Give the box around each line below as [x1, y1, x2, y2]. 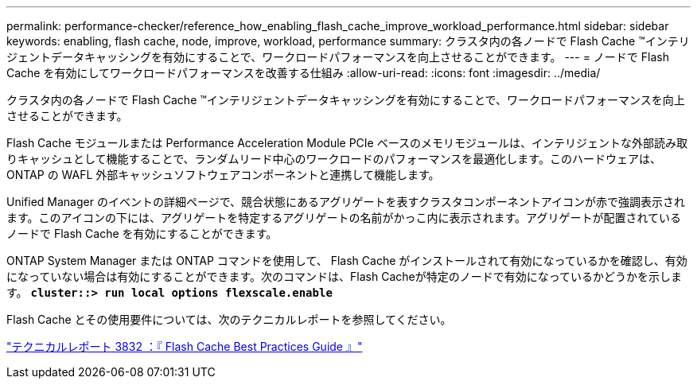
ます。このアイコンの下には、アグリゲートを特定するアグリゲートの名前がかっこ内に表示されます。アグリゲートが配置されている [6, 211, 681, 224]
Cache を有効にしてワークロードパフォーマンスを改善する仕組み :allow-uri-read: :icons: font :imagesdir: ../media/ [6, 66, 601, 80]
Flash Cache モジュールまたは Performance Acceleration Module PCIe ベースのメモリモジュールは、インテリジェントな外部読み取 [6, 136, 688, 150]
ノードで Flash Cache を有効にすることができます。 [6, 227, 278, 240]
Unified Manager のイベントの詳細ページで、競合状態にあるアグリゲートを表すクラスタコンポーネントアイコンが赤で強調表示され [6, 195, 685, 208]
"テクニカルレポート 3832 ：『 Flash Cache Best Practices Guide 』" [6, 340, 363, 353]
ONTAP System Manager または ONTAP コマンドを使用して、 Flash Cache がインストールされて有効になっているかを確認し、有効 [6, 254, 687, 267]
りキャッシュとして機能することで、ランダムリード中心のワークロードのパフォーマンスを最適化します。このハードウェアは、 [6, 152, 661, 165]
